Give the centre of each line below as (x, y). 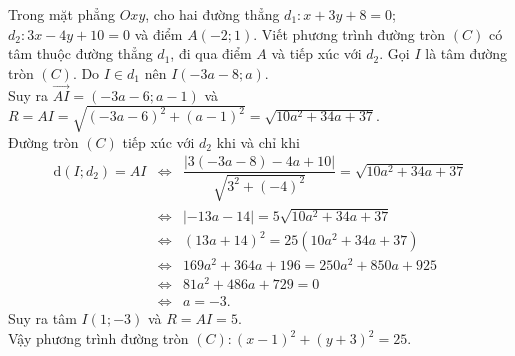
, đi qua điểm (211, 53)
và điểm (158, 33)
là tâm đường (466, 53)
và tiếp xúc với (316, 53)
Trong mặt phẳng (62, 14)
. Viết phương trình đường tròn (349, 33)
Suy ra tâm (42, 318)
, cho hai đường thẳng (212, 14)
